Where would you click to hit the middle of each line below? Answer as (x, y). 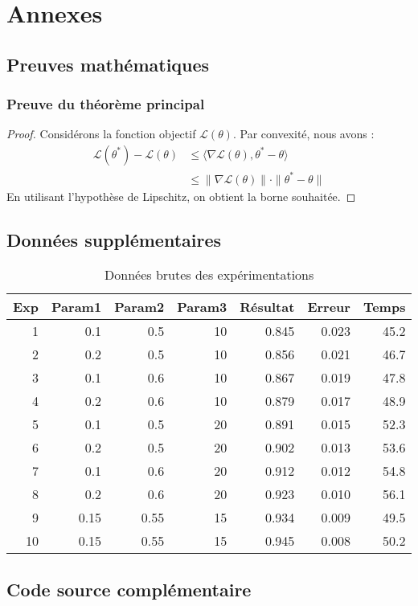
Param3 (202, 307)
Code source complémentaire (129, 589)
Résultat (267, 307)
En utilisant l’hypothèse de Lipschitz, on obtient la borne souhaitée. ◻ (181, 196)
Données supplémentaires (114, 239)
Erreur (329, 307)
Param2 (139, 307)
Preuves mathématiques (108, 64)
